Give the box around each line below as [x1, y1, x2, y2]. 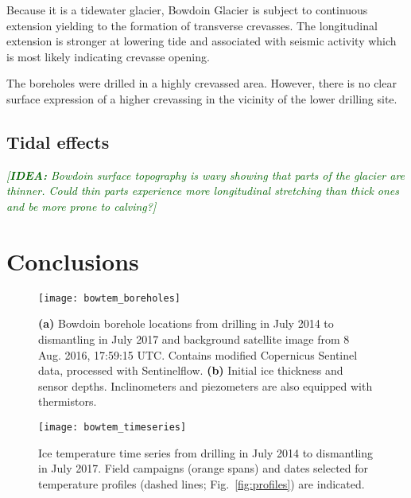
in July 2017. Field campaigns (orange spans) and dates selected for [38, 460, 369, 477]
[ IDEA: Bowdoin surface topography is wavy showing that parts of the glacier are [6, 166, 405, 183]
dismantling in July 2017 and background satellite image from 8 [38, 330, 350, 347]
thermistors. [38, 393, 97, 410]
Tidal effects [6, 129, 110, 154]
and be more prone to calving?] [6, 197, 157, 214]
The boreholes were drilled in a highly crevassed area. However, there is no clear [6, 75, 397, 91]
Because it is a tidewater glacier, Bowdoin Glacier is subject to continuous [6, 2, 368, 18]
